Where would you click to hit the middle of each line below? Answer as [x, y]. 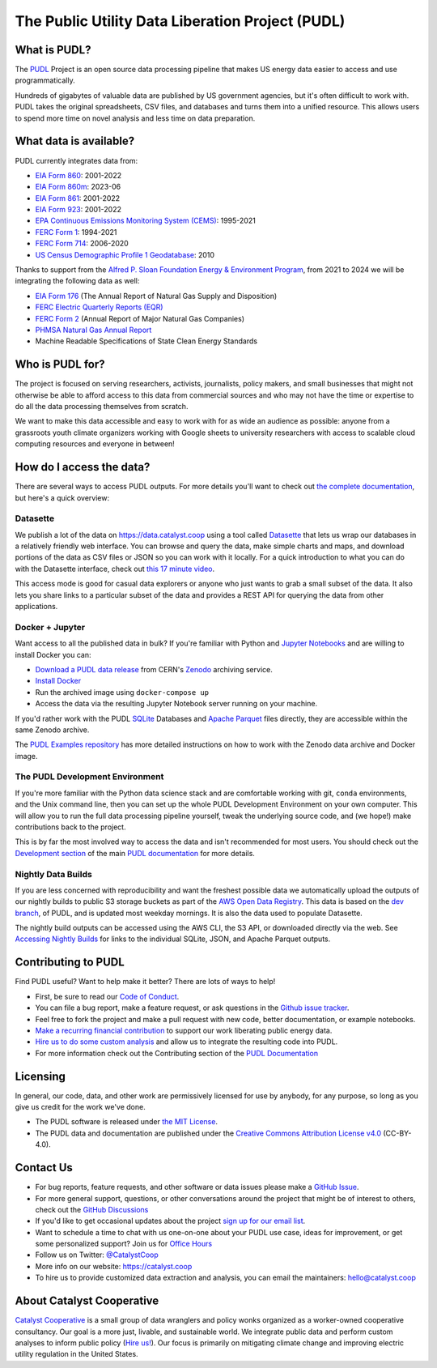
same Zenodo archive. [52, 730]
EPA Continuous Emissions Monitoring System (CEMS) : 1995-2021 [146, 221]
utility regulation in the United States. [76, 1354]
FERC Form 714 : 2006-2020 [82, 244]
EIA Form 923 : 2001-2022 [78, 210]
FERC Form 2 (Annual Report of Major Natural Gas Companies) [140, 318]
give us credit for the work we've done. [80, 1107]
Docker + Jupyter [50, 627]
